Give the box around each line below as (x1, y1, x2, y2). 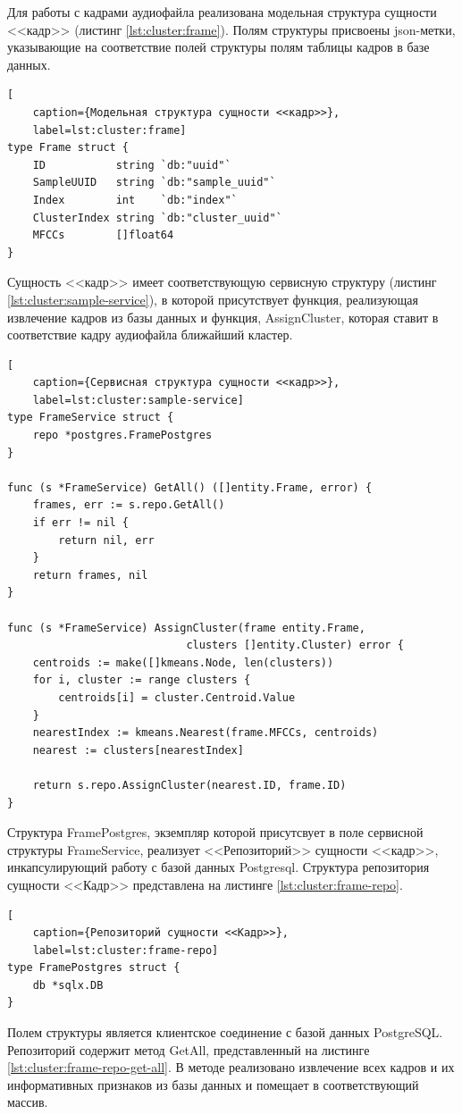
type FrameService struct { (7, 411, 174, 424)
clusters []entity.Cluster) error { (186, 639, 404, 652)
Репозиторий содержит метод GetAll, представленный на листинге (7, 1040, 370, 1059)
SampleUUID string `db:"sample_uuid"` (32, 176, 276, 189)
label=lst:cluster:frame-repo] (32, 943, 219, 957)
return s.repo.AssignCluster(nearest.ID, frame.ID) (32, 778, 347, 792)
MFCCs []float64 (32, 229, 174, 242)
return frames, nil (32, 568, 148, 582)
